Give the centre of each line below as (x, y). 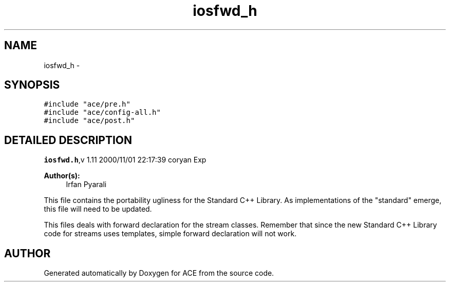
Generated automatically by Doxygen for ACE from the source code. (159, 273)
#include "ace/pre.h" (87, 104)
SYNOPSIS (32, 85)
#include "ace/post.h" (89, 121)
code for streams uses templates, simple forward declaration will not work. (170, 234)
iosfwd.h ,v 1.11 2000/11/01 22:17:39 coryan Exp (125, 160)
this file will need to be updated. (98, 209)
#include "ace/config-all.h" (102, 113)
